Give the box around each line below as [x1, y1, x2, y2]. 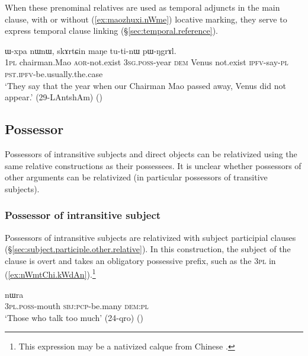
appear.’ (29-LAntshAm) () [5, 91, 102, 103]
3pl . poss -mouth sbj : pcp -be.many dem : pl [5, 300, 149, 312]
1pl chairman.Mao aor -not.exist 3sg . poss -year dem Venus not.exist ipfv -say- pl [5, 56, 288, 68]
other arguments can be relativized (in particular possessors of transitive [5, 171, 268, 183]
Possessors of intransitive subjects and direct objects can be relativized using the [5, 147, 297, 160]
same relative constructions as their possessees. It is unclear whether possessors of [5, 159, 301, 171]
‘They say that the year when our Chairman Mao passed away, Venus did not [5, 79, 286, 91]
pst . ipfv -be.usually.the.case [5, 67, 103, 80]
